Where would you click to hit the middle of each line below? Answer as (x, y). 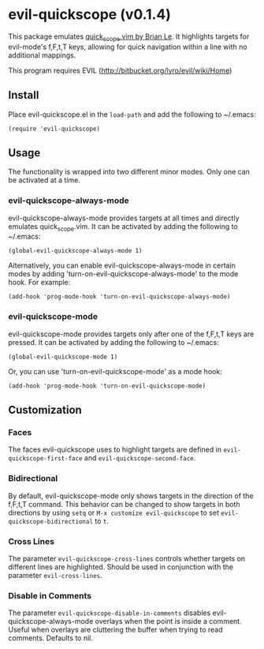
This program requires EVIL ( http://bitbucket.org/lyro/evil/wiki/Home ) (120, 70)
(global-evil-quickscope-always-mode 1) (76, 251)
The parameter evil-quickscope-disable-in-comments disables (110, 613)
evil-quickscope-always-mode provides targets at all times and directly (124, 218)
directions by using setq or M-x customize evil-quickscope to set (113, 512)
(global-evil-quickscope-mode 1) (63, 357)
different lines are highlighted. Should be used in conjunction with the (121, 567)
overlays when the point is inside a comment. (168, 621)
